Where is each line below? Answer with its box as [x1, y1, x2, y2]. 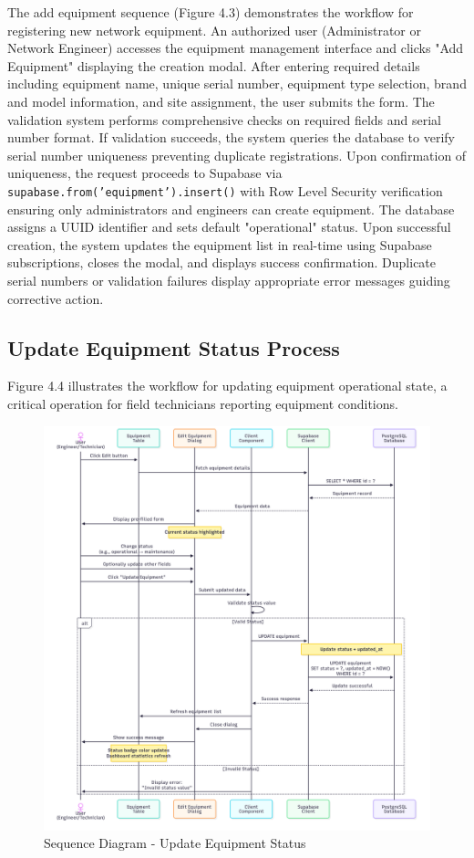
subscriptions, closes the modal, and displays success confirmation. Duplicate [7, 253, 437, 272]
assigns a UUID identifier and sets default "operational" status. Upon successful [7, 217, 451, 236]
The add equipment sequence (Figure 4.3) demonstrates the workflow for [7, 3, 414, 21]
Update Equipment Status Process [7, 333, 340, 361]
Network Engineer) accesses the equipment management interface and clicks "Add [7, 38, 464, 58]
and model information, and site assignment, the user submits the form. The [7, 91, 435, 110]
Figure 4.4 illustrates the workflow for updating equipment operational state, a [7, 376, 448, 395]
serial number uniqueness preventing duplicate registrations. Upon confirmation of [7, 145, 467, 164]
